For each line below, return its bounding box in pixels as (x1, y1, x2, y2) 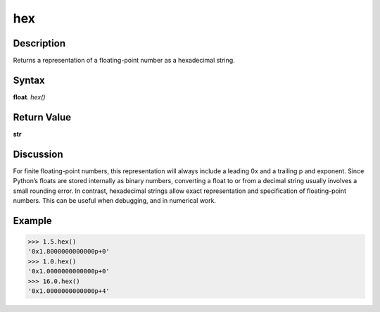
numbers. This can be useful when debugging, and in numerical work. (13, 196, 216, 204)
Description (13, 37, 66, 49)
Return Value (13, 111, 72, 123)
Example (13, 215, 52, 227)
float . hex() (13, 92, 46, 101)
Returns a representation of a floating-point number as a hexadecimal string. (13, 56, 235, 65)
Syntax (13, 74, 45, 86)
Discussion (13, 148, 63, 160)
